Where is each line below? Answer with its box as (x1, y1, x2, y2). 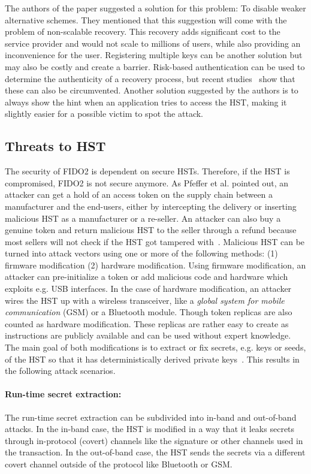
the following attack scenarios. (5, 364, 116, 377)
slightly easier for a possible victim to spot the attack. (5, 107, 204, 120)
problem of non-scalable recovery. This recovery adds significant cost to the (5, 25, 280, 38)
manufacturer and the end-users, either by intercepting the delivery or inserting (5, 200, 297, 212)
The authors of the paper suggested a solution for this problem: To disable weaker (5, 2, 306, 14)
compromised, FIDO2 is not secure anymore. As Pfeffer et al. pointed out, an (5, 176, 289, 189)
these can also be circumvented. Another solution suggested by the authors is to (5, 84, 298, 96)
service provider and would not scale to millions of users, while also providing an (5, 37, 301, 49)
